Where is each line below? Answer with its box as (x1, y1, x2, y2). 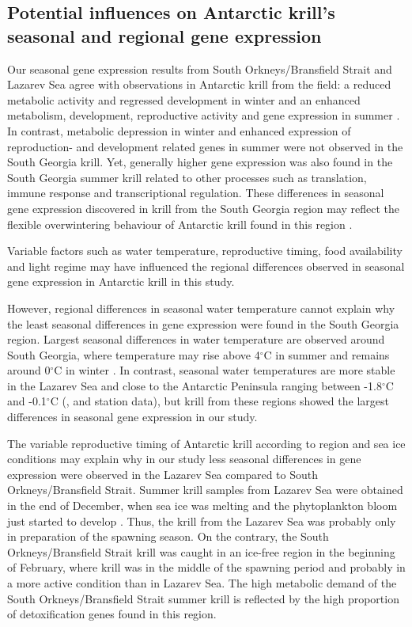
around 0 (7, 362, 51, 378)
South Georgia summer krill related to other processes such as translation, (7, 169, 367, 185)
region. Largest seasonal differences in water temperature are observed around (7, 331, 385, 348)
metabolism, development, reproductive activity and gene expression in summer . (7, 107, 400, 123)
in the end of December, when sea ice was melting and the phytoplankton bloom (7, 497, 398, 514)
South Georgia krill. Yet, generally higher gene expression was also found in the (7, 154, 393, 170)
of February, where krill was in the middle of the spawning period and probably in (7, 559, 406, 576)
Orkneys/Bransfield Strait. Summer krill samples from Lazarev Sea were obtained (7, 481, 403, 498)
